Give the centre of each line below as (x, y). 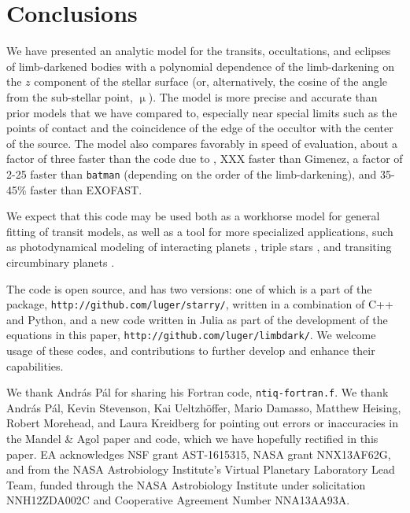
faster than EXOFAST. (86, 189)
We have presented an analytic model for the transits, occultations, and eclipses (199, 51)
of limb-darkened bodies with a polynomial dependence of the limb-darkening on (200, 66)
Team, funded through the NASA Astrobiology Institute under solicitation (186, 484)
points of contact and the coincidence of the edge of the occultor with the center (200, 128)
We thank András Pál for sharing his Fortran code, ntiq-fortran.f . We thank (198, 392)
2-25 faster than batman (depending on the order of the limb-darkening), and (192, 173)
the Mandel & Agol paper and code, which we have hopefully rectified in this (192, 439)
